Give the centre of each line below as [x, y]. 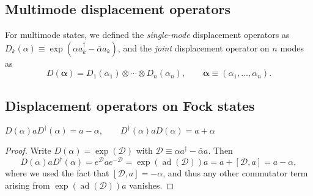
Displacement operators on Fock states [130, 105]
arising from [28, 185]
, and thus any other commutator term [235, 173]
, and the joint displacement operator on [193, 47]
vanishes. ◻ [152, 185]
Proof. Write [28, 150]
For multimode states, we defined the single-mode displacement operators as [147, 35]
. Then [220, 150]
